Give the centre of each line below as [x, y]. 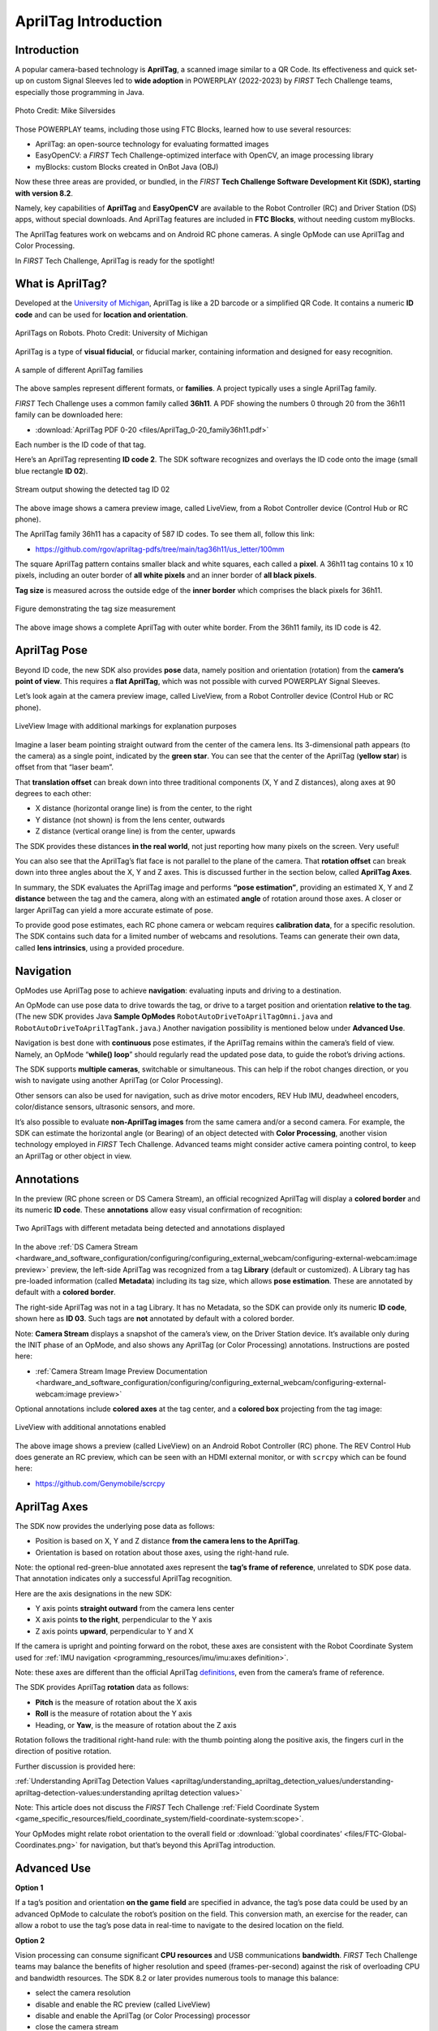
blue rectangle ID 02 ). [52, 470]
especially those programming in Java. [80, 92]
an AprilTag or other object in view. [73, 1156]
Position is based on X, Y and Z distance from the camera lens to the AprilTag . [167, 1541]
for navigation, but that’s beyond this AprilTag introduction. [178, 1845]
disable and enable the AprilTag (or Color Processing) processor [143, 2016]
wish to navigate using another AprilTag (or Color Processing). [119, 1080]
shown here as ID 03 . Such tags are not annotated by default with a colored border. [155, 1319]
